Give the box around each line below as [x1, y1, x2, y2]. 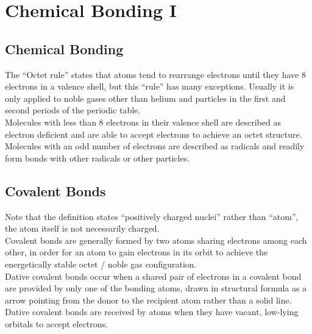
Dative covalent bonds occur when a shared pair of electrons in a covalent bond [5, 269, 302, 282]
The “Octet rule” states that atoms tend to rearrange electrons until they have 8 [5, 68, 306, 80]
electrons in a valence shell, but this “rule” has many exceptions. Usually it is [5, 80, 294, 93]
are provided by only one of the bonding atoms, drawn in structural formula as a [5, 282, 307, 294]
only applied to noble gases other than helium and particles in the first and [5, 91, 286, 104]
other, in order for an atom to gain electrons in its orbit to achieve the [5, 246, 268, 258]
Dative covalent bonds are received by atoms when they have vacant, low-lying [5, 305, 299, 318]
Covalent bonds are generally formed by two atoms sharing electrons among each [5, 233, 307, 246]
